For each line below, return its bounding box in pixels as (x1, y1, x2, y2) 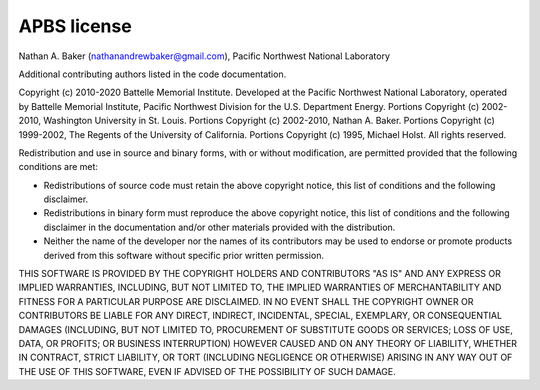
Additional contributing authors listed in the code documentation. (18, 68, 287, 80)
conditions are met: (18, 161, 99, 173)
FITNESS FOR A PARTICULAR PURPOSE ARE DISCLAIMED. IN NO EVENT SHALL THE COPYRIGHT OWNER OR (18, 295, 474, 307)
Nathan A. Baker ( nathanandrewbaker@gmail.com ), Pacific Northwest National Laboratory (18, 50, 390, 62)
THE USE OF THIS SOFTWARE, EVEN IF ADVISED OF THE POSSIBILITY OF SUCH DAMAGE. (18, 365, 397, 377)
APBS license (18, 15, 132, 37)
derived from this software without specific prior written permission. (43, 249, 325, 261)
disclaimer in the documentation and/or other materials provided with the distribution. (43, 221, 396, 233)
